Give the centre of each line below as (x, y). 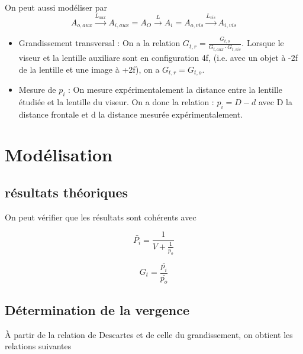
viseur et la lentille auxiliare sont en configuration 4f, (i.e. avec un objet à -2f (158, 57)
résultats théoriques (67, 192)
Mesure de (37, 89)
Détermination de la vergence (97, 309)
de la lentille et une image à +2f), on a (89, 69)
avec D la (275, 101)
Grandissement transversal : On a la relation (99, 43)
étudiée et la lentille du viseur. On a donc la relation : (116, 101)
